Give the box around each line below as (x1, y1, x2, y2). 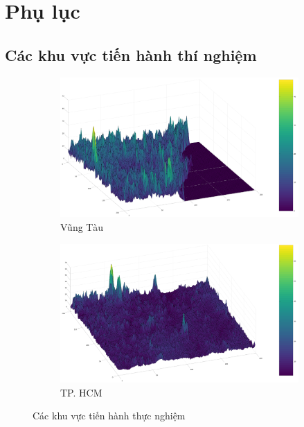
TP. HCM (60, 385, 102, 399)
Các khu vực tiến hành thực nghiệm (33, 408, 186, 423)
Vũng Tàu (60, 220, 103, 234)
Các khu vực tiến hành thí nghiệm (5, 44, 257, 65)
